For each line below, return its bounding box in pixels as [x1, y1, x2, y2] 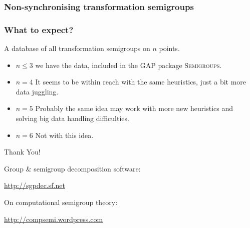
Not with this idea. [35, 129, 94, 140]
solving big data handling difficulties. [16, 113, 129, 123]
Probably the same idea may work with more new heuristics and [35, 103, 233, 113]
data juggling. [16, 86, 59, 96]
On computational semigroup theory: [4, 197, 118, 207]
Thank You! [4, 146, 41, 157]
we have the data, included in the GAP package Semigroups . [35, 59, 222, 70]
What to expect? [4, 23, 74, 35]
